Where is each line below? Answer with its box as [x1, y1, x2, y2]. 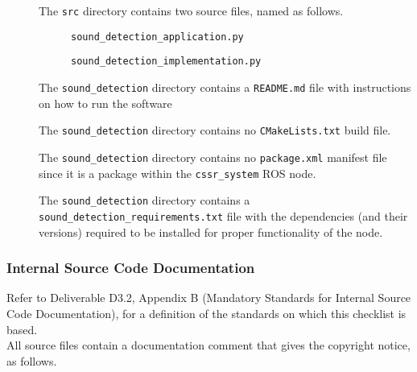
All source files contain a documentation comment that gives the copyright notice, [6, 337, 411, 353]
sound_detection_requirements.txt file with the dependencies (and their [39, 207, 408, 224]
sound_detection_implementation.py [71, 56, 262, 68]
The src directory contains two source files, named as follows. [39, 2, 344, 19]
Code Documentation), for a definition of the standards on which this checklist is [6, 304, 407, 321]
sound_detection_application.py [71, 31, 244, 43]
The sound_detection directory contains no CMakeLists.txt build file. [39, 122, 391, 138]
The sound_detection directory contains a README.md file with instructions [39, 78, 411, 95]
